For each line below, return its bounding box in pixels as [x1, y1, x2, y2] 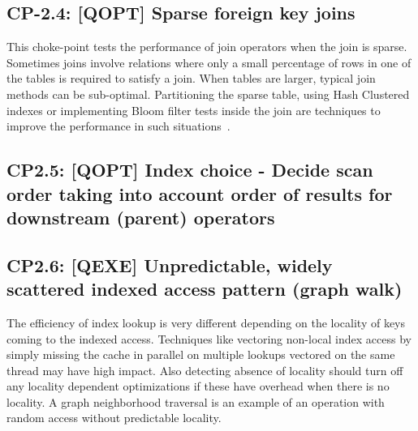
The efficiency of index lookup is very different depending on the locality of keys [6, 314, 406, 331]
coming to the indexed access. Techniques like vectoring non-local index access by [6, 330, 412, 347]
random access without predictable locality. [6, 409, 222, 426]
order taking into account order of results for [6, 181, 393, 206]
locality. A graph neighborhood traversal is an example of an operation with [6, 393, 385, 410]
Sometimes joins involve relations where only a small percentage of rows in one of [6, 53, 412, 70]
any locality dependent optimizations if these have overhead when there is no [6, 378, 390, 395]
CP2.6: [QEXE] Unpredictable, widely [6, 252, 333, 277]
